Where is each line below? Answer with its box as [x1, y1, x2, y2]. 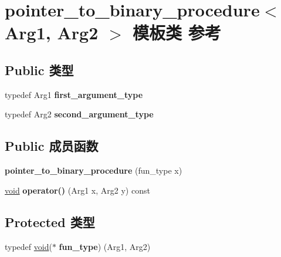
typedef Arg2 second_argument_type [5, 108, 154, 120]
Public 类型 [5, 60, 74, 79]
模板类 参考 [133, 21, 221, 45]
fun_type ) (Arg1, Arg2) [59, 240, 151, 252]
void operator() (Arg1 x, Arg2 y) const [5, 184, 150, 196]
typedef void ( [5, 240, 52, 252]
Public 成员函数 [5, 137, 99, 155]
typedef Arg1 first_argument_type [5, 88, 143, 100]
